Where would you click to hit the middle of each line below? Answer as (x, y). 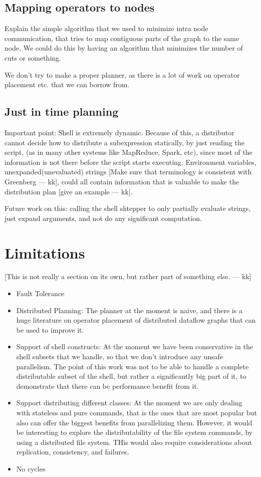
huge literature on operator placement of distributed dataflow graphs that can (136, 320)
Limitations (45, 252)
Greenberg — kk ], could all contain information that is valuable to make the (122, 181)
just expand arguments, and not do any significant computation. (103, 218)
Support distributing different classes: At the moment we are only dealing (129, 403)
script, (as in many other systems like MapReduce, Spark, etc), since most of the (128, 152)
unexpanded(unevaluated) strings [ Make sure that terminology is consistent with (128, 172)
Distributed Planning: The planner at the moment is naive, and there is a (129, 310)
